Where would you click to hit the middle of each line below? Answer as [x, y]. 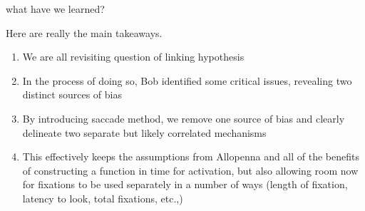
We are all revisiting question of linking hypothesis [133, 57]
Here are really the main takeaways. [84, 32]
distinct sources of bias [72, 94]
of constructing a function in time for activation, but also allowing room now [190, 170]
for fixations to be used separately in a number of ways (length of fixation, [185, 184]
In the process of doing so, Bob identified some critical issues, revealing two [187, 80]
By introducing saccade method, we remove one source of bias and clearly [184, 118]
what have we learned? [55, 9]
